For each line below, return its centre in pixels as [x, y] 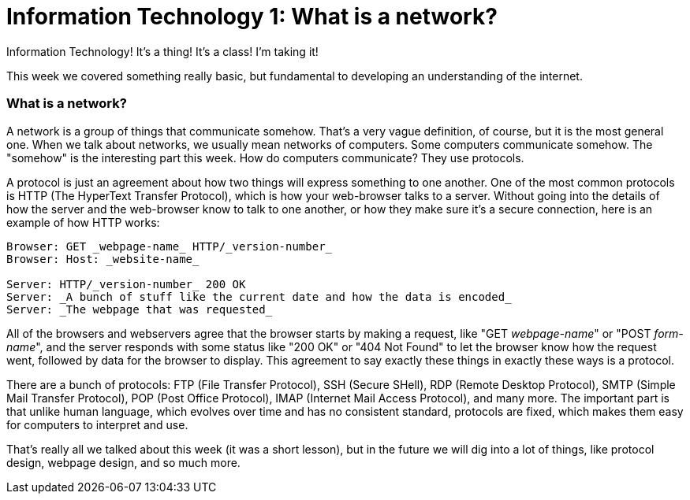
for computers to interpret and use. [97, 424]
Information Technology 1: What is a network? [252, 17]
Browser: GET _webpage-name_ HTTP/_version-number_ [170, 246]
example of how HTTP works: [83, 222]
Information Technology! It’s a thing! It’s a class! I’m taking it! [162, 51]
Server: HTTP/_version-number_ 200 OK [126, 284]
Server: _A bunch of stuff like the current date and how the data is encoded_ [259, 296]
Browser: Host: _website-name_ [103, 259]
